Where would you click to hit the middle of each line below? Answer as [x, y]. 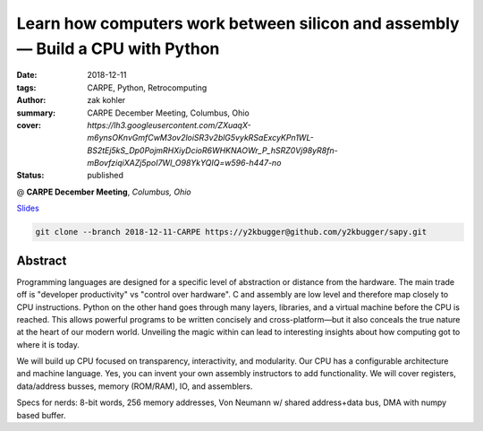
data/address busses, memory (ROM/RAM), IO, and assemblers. [135, 386]
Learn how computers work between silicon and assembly [238, 23]
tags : [26, 87]
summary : [36, 113]
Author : [31, 100]
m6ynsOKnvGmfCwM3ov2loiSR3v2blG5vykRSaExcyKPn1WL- [201, 138]
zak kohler [106, 100]
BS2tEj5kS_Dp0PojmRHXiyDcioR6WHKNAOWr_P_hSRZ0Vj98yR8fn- [213, 150]
